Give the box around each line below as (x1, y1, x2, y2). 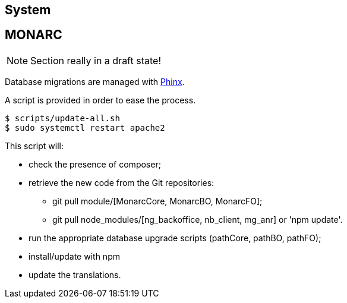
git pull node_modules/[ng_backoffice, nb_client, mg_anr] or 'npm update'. (52, 214, 343, 225)
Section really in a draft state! (30, 54, 161, 67)
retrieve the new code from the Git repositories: (29, 177, 214, 188)
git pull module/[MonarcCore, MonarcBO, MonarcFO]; (52, 195, 263, 206)
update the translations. (29, 269, 121, 280)
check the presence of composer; (29, 159, 161, 169)
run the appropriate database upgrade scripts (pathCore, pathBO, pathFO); (29, 232, 321, 243)
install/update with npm (29, 251, 120, 261)
